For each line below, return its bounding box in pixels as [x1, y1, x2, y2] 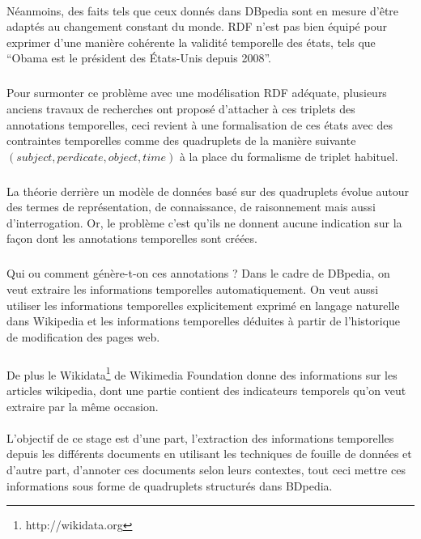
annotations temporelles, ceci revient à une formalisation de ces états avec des [6, 116, 393, 133]
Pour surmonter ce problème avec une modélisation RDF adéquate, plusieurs [6, 84, 387, 101]
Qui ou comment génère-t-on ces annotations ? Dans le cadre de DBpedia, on [6, 265, 390, 282]
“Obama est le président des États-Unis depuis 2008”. [6, 49, 271, 66]
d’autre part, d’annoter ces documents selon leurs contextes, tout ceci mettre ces [6, 461, 406, 477]
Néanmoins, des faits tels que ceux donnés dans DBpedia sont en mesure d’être [6, 2, 399, 19]
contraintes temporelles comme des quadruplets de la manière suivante [6, 132, 356, 149]
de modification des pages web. [6, 328, 160, 345]
